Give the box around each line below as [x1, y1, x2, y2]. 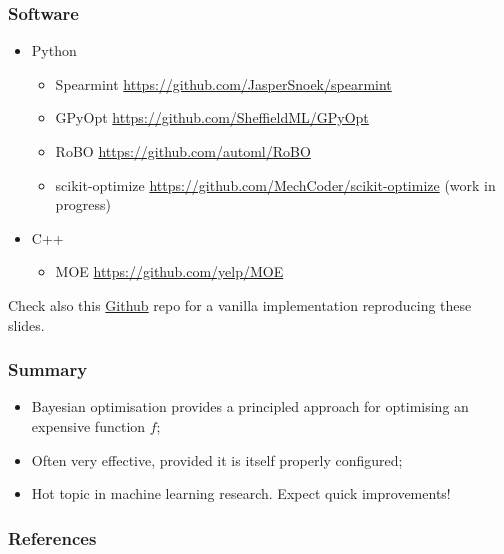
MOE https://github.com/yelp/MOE [55, 261, 284, 282]
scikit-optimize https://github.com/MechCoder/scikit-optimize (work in [55, 174, 496, 195]
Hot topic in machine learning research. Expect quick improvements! [31, 483, 451, 504]
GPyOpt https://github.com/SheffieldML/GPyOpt [55, 107, 369, 128]
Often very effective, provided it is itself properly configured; [31, 449, 403, 470]
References [8, 525, 97, 550]
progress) [55, 194, 112, 215]
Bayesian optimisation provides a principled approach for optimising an [31, 396, 469, 417]
